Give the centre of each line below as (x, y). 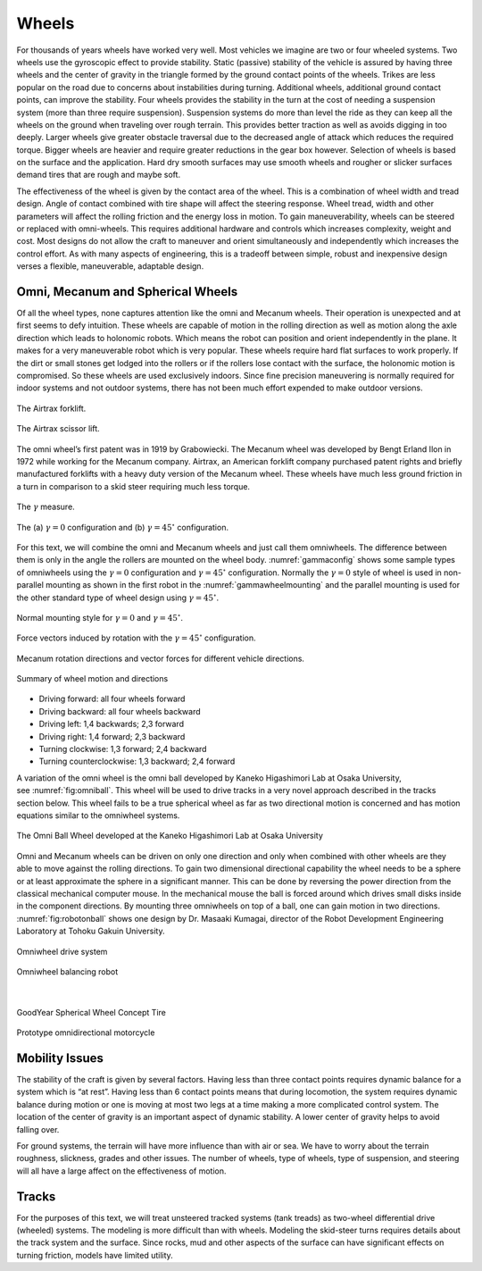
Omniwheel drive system (62, 951)
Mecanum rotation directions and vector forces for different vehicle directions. (161, 658)
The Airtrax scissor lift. (58, 429)
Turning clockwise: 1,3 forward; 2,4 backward (123, 749)
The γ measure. (46, 507)
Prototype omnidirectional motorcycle (86, 1033)
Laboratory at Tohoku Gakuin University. (91, 931)
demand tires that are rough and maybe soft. (99, 175)
